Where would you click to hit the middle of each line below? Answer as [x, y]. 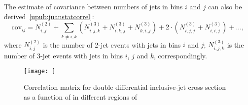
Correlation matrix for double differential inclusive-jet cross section [125, 87]
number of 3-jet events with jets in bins [63, 55]
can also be [225, 6]
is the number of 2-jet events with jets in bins [112, 44]
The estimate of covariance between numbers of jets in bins [93, 6]
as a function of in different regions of [81, 96]
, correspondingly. [180, 55]
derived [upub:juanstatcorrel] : [49, 16]
